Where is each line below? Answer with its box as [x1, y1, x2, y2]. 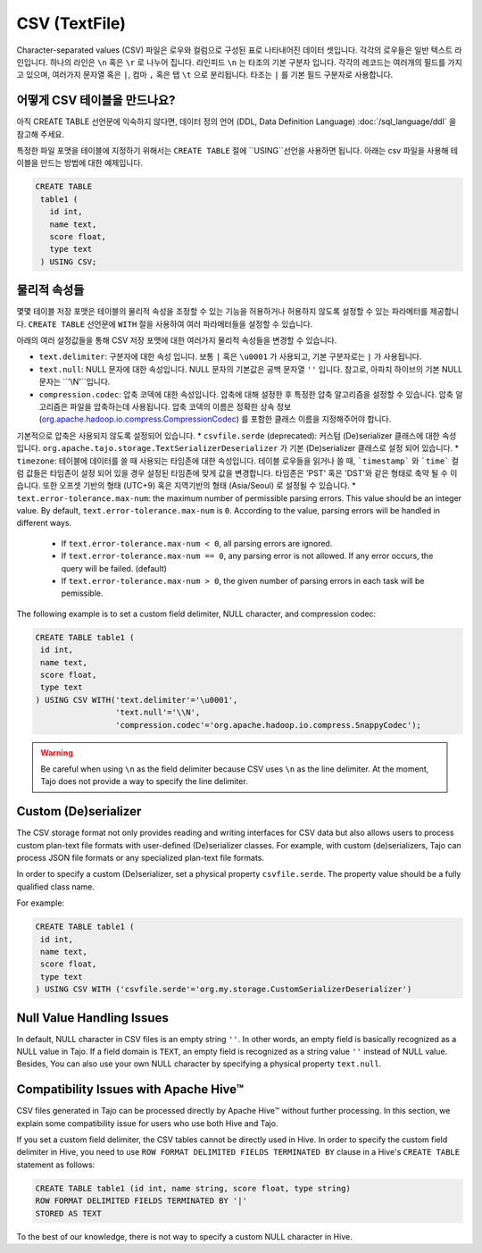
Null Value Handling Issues [16, 1010, 169, 1025]
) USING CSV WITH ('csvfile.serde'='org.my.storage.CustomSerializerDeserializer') [35, 984, 412, 995]
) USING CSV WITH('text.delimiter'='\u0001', [35, 695, 238, 705]
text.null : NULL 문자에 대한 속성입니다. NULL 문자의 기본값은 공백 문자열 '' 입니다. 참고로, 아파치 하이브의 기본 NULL [38, 363, 463, 374]
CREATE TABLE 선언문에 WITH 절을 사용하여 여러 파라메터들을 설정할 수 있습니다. [28, 318, 313, 330]
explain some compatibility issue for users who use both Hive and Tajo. [16, 1117, 278, 1129]
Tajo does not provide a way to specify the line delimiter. [40, 776, 249, 787]
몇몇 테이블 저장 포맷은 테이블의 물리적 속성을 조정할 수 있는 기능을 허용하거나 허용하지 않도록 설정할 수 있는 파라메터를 [16, 306, 428, 317]
